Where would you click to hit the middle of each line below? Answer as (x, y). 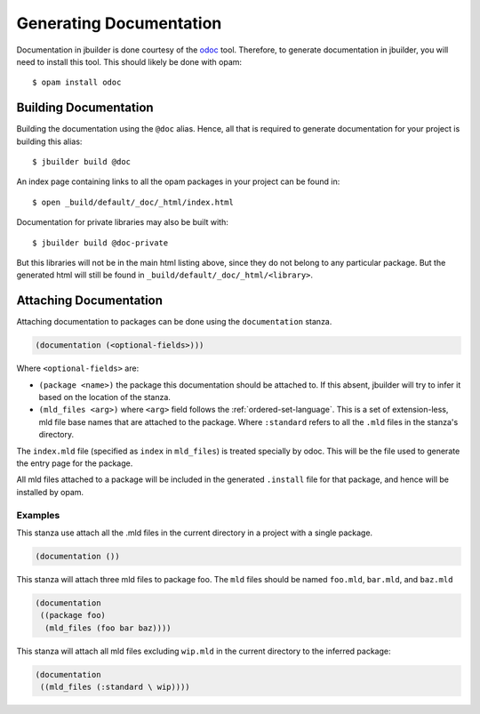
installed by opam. (50, 492)
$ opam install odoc (77, 83)
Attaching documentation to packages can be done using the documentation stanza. (174, 322)
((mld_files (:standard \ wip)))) (115, 686)
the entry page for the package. (75, 463)
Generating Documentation (119, 23)
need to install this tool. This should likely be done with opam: (129, 61)
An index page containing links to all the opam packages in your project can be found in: (178, 181)
